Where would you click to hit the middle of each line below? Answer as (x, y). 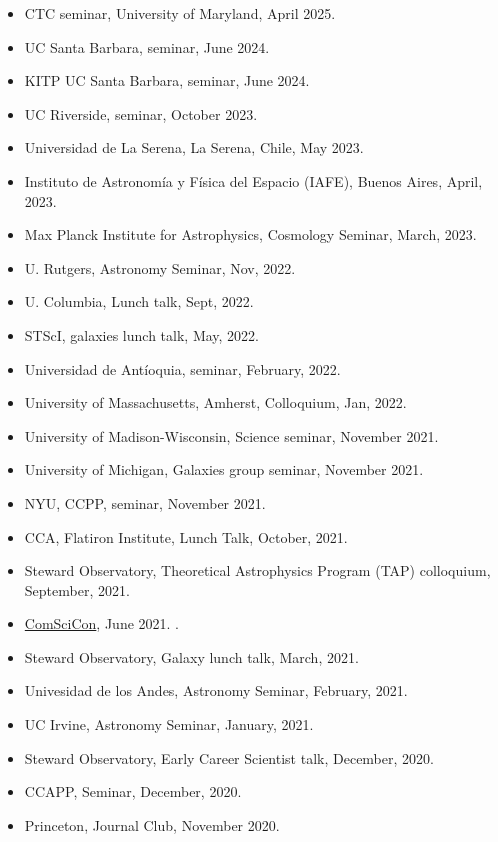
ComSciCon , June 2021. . (102, 623)
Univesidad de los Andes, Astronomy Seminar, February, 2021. (216, 690)
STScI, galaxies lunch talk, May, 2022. (142, 334)
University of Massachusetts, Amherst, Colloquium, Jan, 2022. (215, 402)
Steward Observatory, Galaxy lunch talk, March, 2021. (191, 656)
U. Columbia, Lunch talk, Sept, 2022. (139, 301)
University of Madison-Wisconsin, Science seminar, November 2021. (231, 435)
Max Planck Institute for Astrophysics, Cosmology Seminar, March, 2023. (250, 234)
